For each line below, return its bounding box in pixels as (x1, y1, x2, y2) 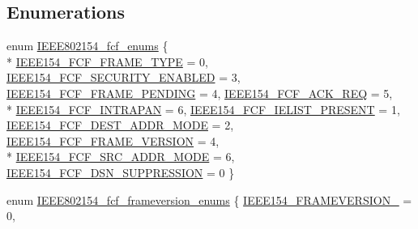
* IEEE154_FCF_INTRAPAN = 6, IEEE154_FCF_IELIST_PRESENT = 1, (6, 100, 400, 117)
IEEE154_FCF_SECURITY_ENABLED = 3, (6, 69, 241, 86)
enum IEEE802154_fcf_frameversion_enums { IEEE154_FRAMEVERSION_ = (6, 191, 412, 208)
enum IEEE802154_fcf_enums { (6, 37, 168, 54)
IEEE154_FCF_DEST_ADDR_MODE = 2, (6, 117, 234, 134)
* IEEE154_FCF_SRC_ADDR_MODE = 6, (6, 148, 235, 165)
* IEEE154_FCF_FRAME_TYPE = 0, (6, 53, 208, 70)
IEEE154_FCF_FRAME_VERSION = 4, (6, 132, 220, 149)
